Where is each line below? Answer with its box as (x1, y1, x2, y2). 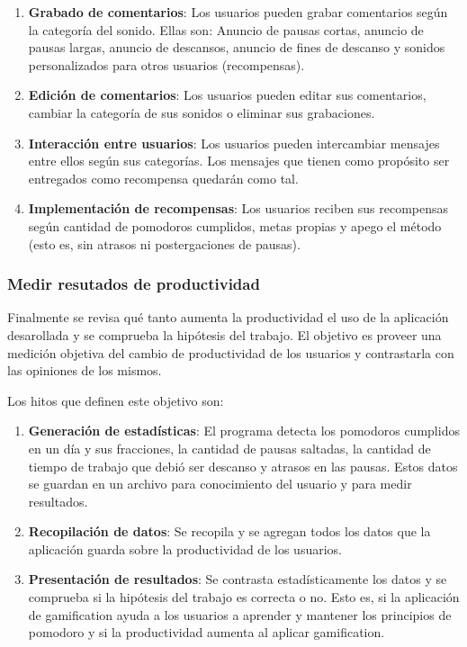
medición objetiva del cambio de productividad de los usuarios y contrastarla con (7, 343, 454, 362)
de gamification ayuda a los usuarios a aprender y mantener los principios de (28, 605, 452, 624)
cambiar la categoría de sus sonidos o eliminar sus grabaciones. (28, 103, 375, 121)
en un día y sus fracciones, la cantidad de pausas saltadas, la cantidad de (28, 438, 431, 457)
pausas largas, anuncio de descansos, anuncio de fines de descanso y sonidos (28, 38, 445, 57)
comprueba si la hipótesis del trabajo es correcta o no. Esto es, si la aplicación (28, 588, 460, 607)
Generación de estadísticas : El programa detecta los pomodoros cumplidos (28, 421, 460, 440)
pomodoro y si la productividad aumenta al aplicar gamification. (28, 623, 385, 642)
